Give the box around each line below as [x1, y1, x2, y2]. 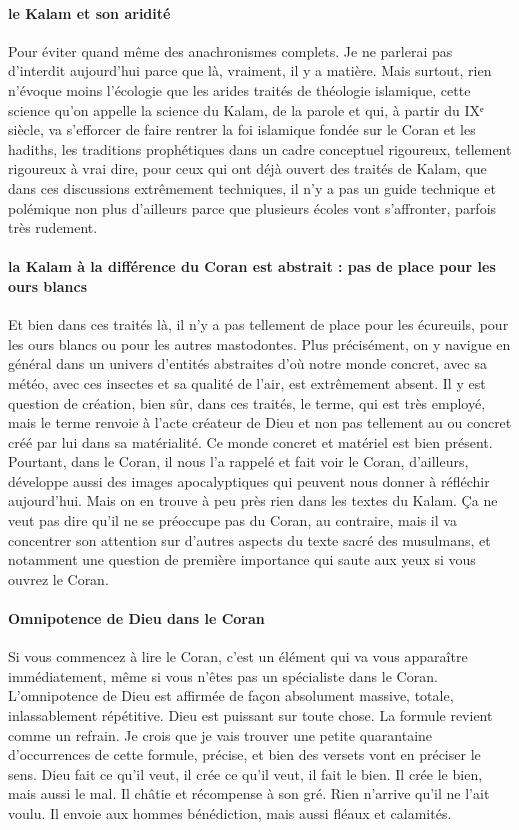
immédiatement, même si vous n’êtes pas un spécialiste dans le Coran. [8, 665, 438, 686]
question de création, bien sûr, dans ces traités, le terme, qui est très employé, [8, 392, 486, 413]
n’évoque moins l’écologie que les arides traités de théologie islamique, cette [8, 79, 471, 100]
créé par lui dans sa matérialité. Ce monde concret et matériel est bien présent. [8, 431, 493, 452]
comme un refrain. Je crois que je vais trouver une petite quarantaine [8, 724, 433, 745]
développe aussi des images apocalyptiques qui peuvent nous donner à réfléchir [8, 470, 490, 491]
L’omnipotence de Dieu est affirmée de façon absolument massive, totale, [8, 685, 454, 706]
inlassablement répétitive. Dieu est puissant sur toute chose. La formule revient [8, 705, 493, 726]
